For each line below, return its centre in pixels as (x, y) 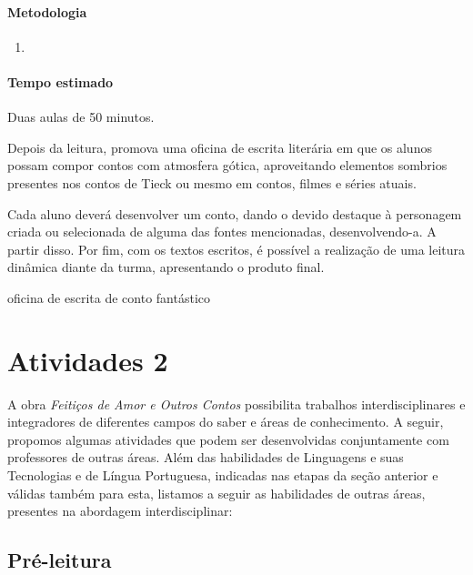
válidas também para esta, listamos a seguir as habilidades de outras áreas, (216, 493)
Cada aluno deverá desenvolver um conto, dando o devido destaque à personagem (235, 213)
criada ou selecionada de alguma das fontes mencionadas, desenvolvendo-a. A (222, 232)
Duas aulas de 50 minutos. (81, 117)
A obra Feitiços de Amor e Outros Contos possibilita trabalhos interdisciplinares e (236, 404)
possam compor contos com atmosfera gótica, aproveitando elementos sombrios (227, 165)
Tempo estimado (60, 81)
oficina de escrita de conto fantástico (109, 297)
